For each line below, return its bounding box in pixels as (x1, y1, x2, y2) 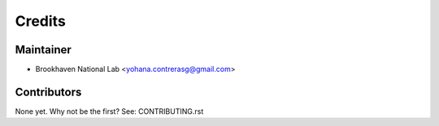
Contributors (15, 85, 82, 99)
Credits (15, 12, 67, 30)
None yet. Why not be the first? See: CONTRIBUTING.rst (15, 106, 204, 116)
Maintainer (15, 43, 72, 57)
